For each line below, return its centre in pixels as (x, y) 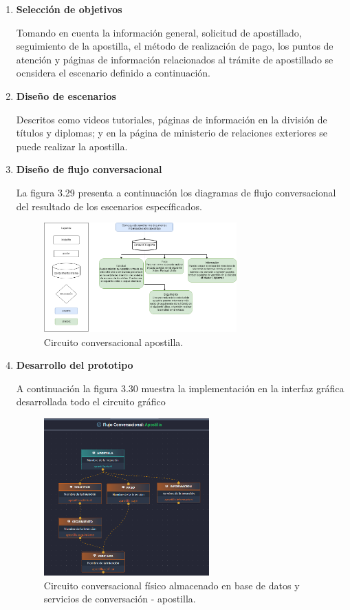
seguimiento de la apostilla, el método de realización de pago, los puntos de (175, 46)
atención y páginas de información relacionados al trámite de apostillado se (175, 59)
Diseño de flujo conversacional (89, 169)
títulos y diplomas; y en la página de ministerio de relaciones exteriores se (172, 133)
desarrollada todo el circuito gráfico (91, 401)
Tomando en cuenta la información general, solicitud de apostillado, (159, 32)
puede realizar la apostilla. (72, 146)
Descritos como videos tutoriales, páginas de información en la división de (172, 119)
